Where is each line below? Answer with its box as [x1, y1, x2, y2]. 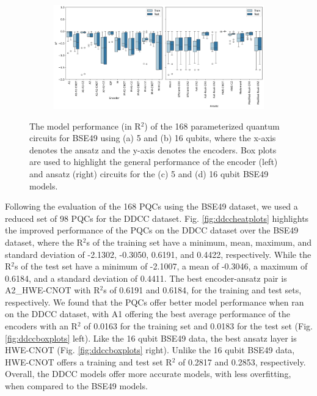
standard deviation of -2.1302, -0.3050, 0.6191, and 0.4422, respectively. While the [5, 248, 312, 260]
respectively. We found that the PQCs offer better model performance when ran [5, 295, 304, 308]
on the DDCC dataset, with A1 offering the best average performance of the [5, 307, 290, 320]
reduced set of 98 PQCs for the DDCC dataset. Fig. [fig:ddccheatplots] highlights [5, 211, 309, 224]
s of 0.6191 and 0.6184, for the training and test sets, [103, 284, 302, 296]
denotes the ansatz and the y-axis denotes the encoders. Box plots [29, 143, 277, 156]
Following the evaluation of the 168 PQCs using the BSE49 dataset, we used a [5, 200, 298, 213]
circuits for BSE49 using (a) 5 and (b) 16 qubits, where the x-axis [29, 131, 276, 144]
